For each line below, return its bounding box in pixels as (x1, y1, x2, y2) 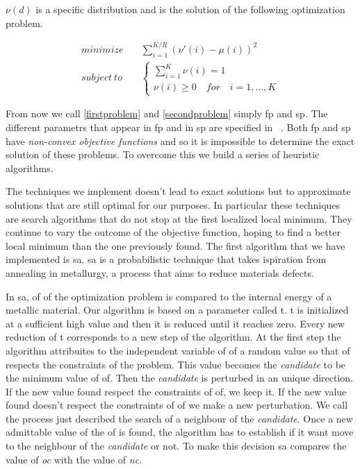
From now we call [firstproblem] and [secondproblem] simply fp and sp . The (6, 106, 328, 121)
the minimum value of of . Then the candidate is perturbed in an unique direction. (6, 370, 354, 385)
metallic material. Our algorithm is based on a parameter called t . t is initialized (6, 302, 349, 317)
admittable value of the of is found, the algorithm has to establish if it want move (6, 425, 354, 439)
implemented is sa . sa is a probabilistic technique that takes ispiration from (6, 252, 327, 266)
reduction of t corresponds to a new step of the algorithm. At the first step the (6, 330, 341, 344)
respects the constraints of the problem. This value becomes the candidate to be (6, 357, 346, 371)
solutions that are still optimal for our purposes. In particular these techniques (6, 197, 341, 212)
